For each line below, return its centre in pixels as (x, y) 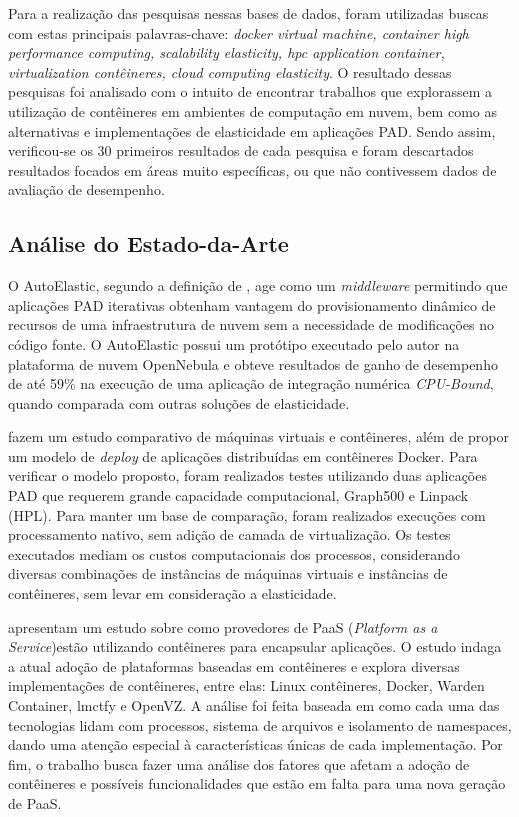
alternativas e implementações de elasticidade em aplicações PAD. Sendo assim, (252, 130)
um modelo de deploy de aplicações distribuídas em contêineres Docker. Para (243, 455)
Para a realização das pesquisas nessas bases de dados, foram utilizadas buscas (248, 13)
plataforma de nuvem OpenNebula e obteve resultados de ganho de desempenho (253, 363)
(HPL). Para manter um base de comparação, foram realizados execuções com (247, 514)
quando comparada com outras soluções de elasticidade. (179, 402)
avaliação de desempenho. (86, 189)
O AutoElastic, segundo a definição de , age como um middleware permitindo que (258, 285)
